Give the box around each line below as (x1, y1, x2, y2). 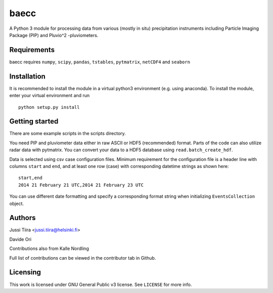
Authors (9, 214, 36, 222)
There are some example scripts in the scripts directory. (9, 131, 126, 137)
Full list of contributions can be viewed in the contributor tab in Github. (9, 255, 156, 261)
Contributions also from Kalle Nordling (9, 245, 89, 252)
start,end (18, 175, 42, 181)
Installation (9, 72, 45, 80)
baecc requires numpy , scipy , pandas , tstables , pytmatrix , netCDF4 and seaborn (9, 59, 191, 65)
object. (9, 200, 24, 206)
